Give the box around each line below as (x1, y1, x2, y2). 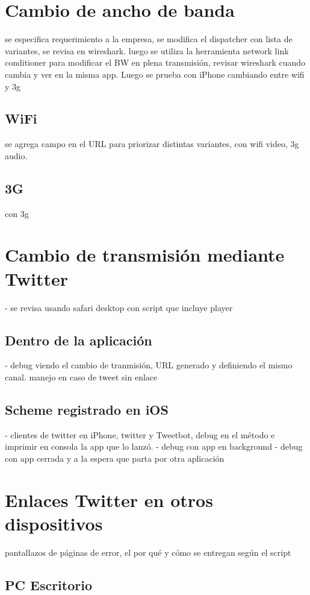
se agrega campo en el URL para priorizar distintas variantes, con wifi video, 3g (5, 137, 299, 150)
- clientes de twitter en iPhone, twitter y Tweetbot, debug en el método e (5, 428, 275, 441)
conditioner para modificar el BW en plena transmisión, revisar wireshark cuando (5, 56, 306, 69)
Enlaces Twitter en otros (5, 487, 213, 512)
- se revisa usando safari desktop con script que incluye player (5, 301, 233, 313)
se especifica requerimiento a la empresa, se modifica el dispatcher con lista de (5, 33, 293, 45)
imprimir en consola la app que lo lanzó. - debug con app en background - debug (5, 440, 303, 453)
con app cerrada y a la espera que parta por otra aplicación (5, 452, 225, 464)
